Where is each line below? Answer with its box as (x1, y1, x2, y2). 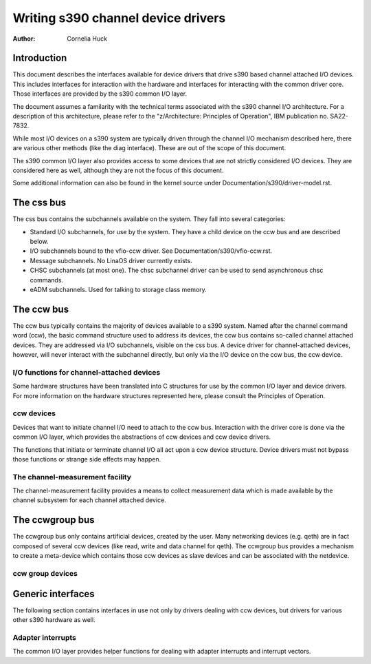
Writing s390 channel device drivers (12, 10, 226, 25)
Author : (12, 34, 36, 43)
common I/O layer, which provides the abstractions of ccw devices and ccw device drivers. (12, 433, 271, 441)
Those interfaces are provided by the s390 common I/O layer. (12, 90, 188, 98)
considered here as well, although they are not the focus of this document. (12, 166, 224, 174)
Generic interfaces (12, 588, 95, 599)
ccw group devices (12, 568, 78, 578)
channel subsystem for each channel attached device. (12, 496, 166, 504)
